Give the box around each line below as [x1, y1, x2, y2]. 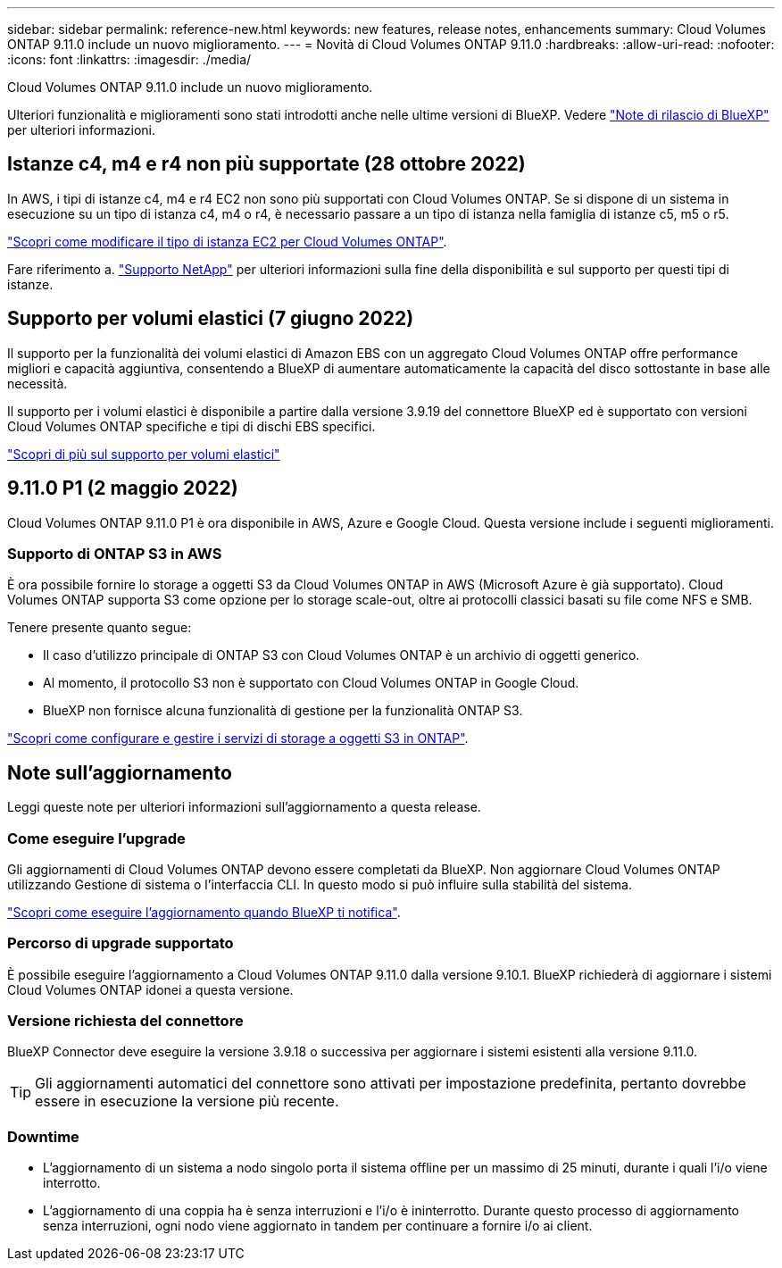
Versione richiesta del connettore [7, 1012, 244, 1030]
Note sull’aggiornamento [7, 761, 232, 784]
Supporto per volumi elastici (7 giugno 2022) [7, 307, 414, 330]
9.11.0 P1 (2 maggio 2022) [7, 477, 238, 500]
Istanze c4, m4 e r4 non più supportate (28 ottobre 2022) [7, 153, 526, 176]
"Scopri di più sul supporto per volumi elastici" [7, 446, 280, 462]
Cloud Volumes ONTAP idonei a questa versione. [7, 981, 294, 997]
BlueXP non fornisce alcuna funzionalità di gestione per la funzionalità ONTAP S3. [43, 703, 523, 719]
